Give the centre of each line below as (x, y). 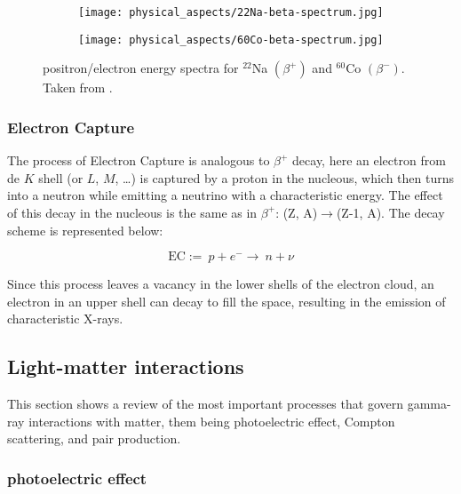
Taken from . (78, 88)
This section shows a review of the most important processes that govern (205, 404)
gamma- (429, 404)
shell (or (61, 177)
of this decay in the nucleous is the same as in (132, 212)
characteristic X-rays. (65, 319)
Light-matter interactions (126, 367)
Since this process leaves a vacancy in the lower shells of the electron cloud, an (221, 284)
